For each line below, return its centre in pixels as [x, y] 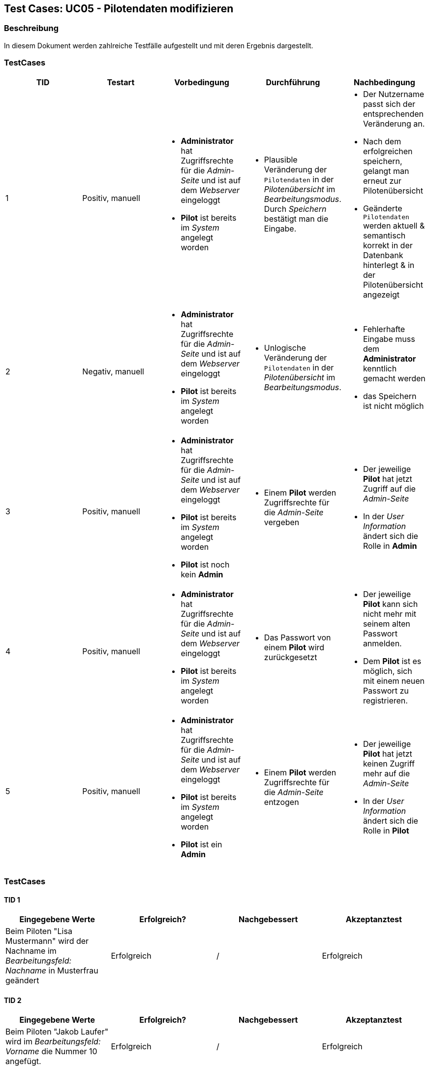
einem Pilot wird [294, 647]
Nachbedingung [384, 82]
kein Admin [202, 574]
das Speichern [390, 396]
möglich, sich [387, 671]
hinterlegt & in [389, 265]
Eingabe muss [389, 339]
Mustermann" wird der [47, 941]
